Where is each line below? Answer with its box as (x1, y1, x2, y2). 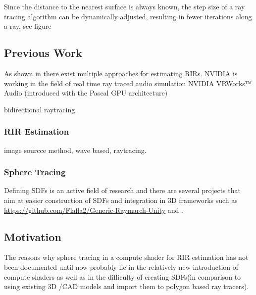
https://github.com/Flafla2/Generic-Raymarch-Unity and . (4, 204, 183, 215)
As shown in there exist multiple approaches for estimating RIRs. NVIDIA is (4, 68, 238, 78)
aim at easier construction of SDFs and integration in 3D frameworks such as (4, 195, 238, 205)
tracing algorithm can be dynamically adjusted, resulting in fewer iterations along (4, 11, 252, 21)
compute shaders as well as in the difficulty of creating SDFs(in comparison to (4, 271, 241, 282)
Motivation (4, 229, 61, 244)
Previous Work (4, 45, 82, 60)
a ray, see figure (4, 21, 51, 31)
